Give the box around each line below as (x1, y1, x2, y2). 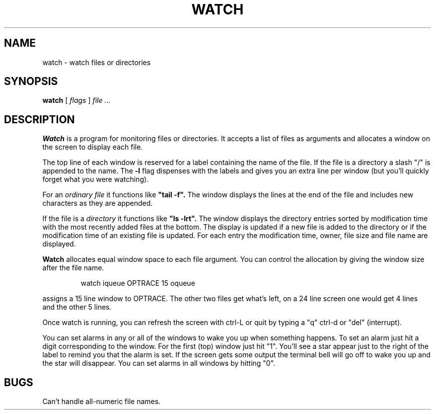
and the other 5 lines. (42, 303, 112, 312)
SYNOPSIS (4, 75, 58, 88)
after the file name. (42, 263, 104, 272)
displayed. (42, 240, 76, 248)
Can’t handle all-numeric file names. (42, 397, 161, 406)
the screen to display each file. (42, 143, 143, 152)
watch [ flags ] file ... (42, 96, 111, 105)
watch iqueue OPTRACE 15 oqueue (80, 279, 195, 288)
